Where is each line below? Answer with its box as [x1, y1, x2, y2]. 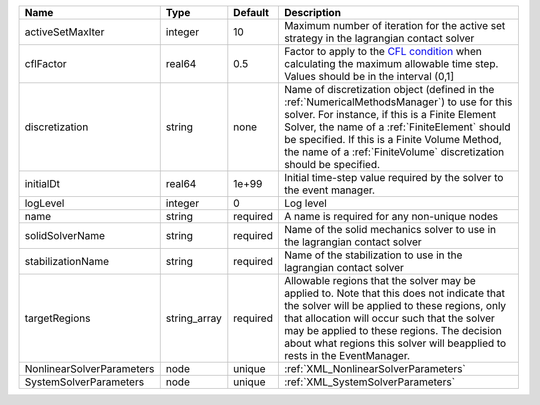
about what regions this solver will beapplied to [283, 336, 507, 350]
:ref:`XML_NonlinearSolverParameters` [283, 362, 467, 375]
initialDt [24, 177, 60, 190]
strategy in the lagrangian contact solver [283, 31, 475, 45]
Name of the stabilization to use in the [283, 248, 463, 262]
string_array [165, 311, 222, 325]
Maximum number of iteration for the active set [283, 19, 506, 32]
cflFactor [24, 57, 67, 70]
